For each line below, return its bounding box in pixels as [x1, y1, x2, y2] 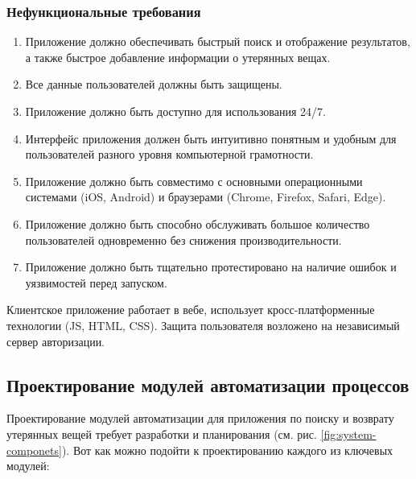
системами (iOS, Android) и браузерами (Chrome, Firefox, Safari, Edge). [25, 188, 386, 205]
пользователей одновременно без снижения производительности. [25, 231, 342, 248]
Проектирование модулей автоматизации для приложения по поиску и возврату [6, 410, 394, 427]
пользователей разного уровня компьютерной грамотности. [25, 146, 314, 163]
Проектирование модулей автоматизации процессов [6, 372, 410, 397]
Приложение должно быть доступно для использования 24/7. [25, 103, 326, 119]
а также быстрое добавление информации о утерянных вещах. [25, 48, 331, 65]
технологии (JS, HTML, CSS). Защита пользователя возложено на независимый [6, 316, 400, 333]
